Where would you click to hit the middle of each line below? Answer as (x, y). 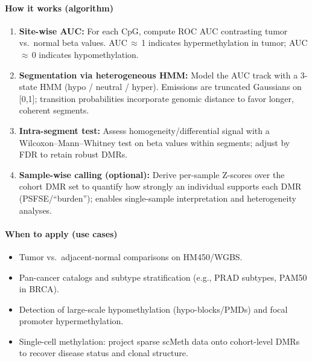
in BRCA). (39, 289)
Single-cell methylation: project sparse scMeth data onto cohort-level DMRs (159, 341)
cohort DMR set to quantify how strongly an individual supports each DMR (160, 186)
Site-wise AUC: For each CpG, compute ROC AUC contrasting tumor (153, 30)
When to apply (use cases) (61, 233)
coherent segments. (54, 110)
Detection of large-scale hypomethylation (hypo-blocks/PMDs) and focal (153, 309)
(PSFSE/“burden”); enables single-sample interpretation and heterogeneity (158, 198)
